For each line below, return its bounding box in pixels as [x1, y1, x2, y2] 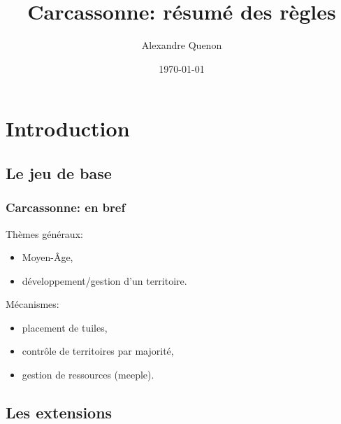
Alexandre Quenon [141, 38, 222, 52]
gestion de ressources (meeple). [22, 367, 154, 382]
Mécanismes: [6, 297, 59, 311]
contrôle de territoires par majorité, [22, 344, 174, 358]
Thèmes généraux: [6, 226, 83, 241]
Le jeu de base [6, 162, 112, 183]
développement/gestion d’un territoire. [22, 273, 187, 288]
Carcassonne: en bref [6, 199, 126, 216]
